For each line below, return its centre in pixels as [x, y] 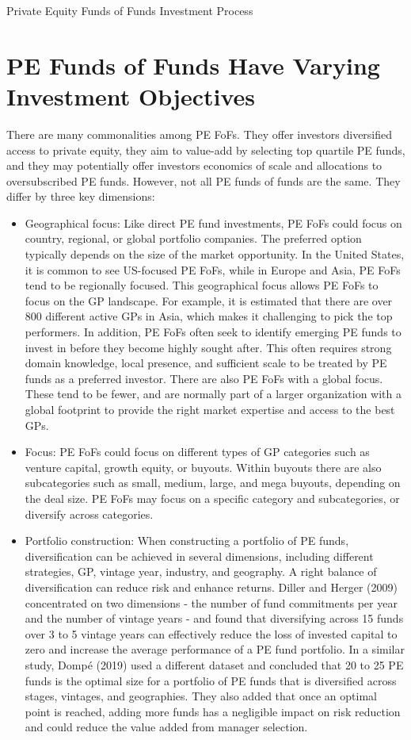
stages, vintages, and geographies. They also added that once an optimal [201, 696]
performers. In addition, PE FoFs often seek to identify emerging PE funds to [213, 332]
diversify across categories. [89, 514]
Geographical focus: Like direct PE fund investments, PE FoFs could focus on [213, 222]
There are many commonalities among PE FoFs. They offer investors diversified [200, 134]
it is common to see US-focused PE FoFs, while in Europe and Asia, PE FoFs [213, 269]
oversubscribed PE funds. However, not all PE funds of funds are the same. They [204, 180]
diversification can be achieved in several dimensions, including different [199, 556]
